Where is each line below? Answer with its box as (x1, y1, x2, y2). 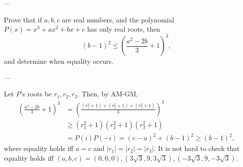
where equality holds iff (4, 143, 74, 153)
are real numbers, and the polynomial (62, 14, 174, 24)
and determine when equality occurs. (4, 56, 113, 66)
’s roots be (20, 89, 52, 99)
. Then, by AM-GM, (77, 89, 138, 99)
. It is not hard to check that (153, 143, 240, 153)
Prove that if (4, 14, 42, 24)
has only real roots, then (87, 24, 160, 34)
